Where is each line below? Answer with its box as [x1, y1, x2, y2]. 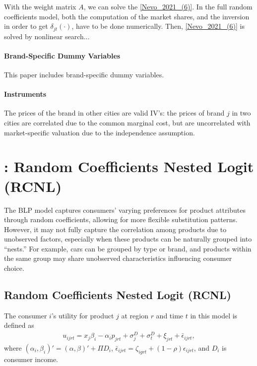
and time [156, 310, 184, 320]
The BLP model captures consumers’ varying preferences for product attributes [4, 204, 246, 215]
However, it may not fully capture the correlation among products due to [4, 224, 227, 234]
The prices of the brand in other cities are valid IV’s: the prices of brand [4, 108, 225, 118]
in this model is [190, 310, 238, 320]
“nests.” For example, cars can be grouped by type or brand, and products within [4, 243, 252, 253]
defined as [4, 320, 34, 330]
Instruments [4, 89, 47, 99]
